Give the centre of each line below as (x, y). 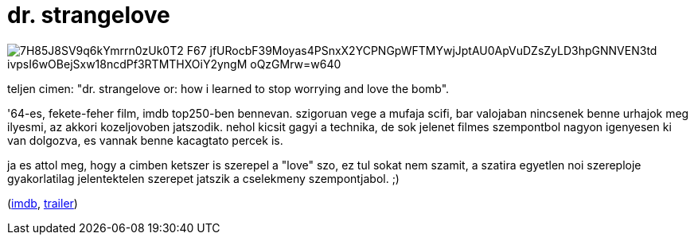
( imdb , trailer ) (43, 203)
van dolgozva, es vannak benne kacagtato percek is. (145, 140)
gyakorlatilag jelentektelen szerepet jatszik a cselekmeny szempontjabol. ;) (203, 178)
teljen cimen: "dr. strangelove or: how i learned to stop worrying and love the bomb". (228, 88)
